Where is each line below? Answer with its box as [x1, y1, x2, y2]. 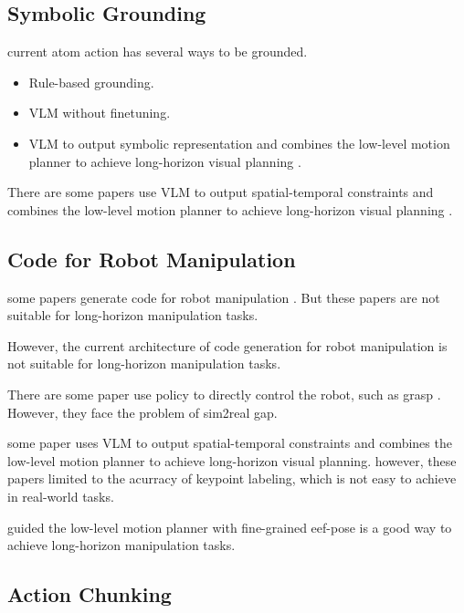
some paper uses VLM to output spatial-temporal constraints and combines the [7, 433, 452, 452]
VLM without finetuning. [28, 103, 171, 122]
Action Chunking [7, 580, 172, 608]
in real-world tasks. [7, 486, 114, 505]
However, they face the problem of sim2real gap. [7, 402, 278, 421]
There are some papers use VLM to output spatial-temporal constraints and [7, 182, 434, 202]
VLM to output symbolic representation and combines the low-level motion [28, 133, 450, 152]
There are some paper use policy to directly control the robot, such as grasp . [7, 384, 441, 403]
